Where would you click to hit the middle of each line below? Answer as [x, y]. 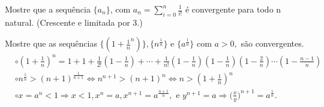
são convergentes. [272, 43]
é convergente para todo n [233, 9]
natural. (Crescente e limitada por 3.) [74, 22]
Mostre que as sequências [51, 43]
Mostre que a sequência [48, 9]
